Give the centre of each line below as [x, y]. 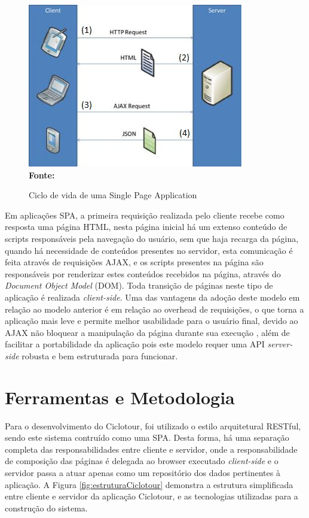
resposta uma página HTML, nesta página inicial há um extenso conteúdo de [146, 227]
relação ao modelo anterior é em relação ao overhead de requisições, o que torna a [154, 309]
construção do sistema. [46, 508]
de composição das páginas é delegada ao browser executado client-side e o [142, 461]
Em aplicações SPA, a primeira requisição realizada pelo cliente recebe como [145, 215]
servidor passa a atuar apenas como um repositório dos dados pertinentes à [143, 472]
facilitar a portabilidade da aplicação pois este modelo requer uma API [135, 344]
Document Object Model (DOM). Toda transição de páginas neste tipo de [139, 285]
